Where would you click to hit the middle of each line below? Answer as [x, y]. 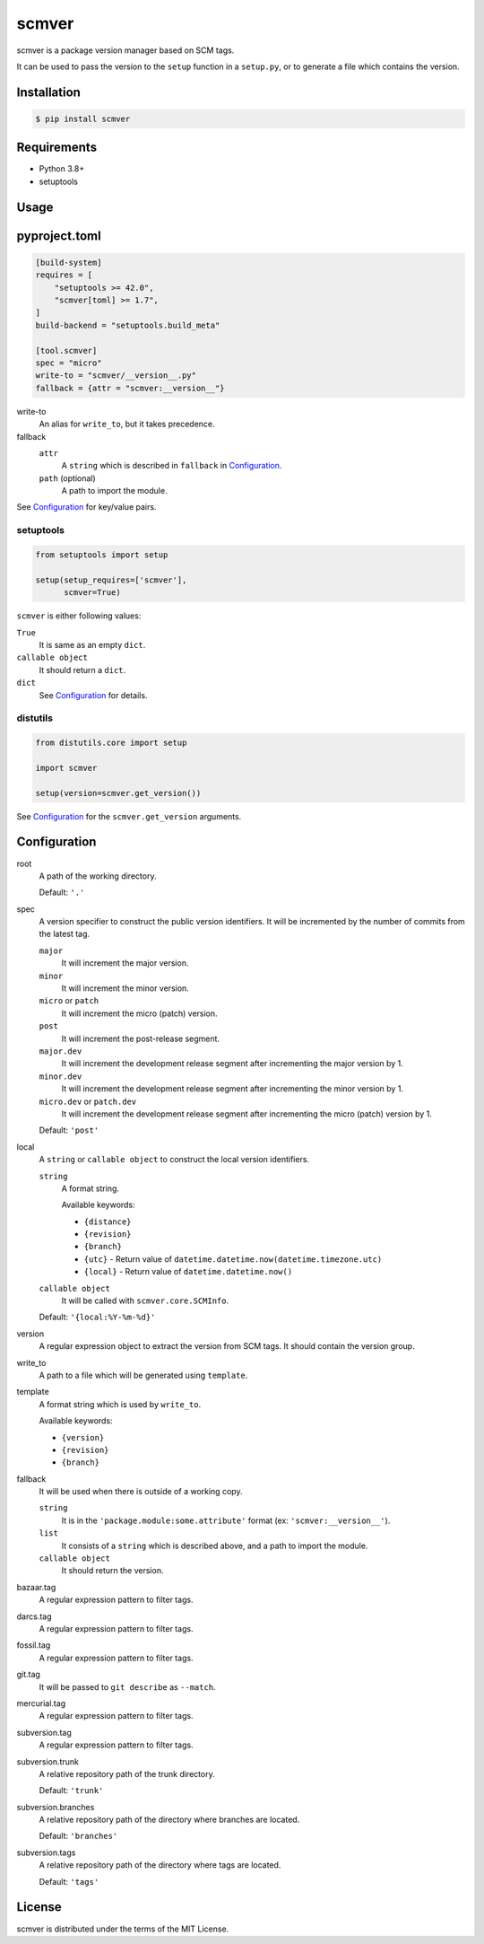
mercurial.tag [41, 1703]
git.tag [28, 1675]
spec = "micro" [69, 363]
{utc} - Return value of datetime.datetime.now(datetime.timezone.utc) [233, 1259]
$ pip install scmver [83, 118]
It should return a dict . [82, 670]
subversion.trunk [48, 1761]
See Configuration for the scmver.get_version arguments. [129, 816]
